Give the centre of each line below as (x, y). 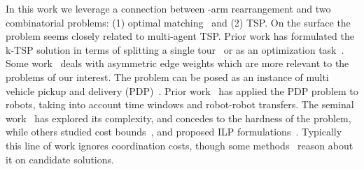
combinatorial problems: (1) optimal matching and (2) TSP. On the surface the (178, 22)
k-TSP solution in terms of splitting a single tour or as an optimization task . (175, 49)
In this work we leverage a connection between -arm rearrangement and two (168, 8)
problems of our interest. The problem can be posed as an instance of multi (167, 76)
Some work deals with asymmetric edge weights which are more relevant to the (177, 63)
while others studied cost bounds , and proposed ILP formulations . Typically (174, 132)
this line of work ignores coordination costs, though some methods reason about (180, 145)
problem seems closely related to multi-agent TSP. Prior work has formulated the (180, 36)
